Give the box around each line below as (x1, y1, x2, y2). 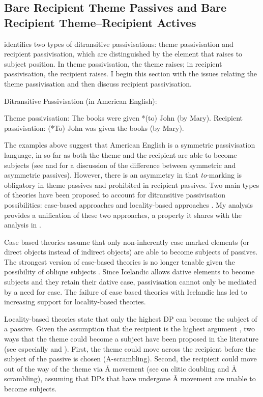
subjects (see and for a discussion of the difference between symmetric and (4, 159, 236, 170)
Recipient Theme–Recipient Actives (4, 14, 196, 30)
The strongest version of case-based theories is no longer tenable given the (4, 256, 235, 267)
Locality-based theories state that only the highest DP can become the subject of (4, 313, 257, 324)
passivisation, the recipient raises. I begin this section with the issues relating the (4, 68, 257, 79)
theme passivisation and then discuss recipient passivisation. (4, 78, 192, 89)
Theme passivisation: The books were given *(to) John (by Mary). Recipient (4, 112, 243, 123)
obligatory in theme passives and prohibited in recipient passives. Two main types (4, 179, 259, 190)
